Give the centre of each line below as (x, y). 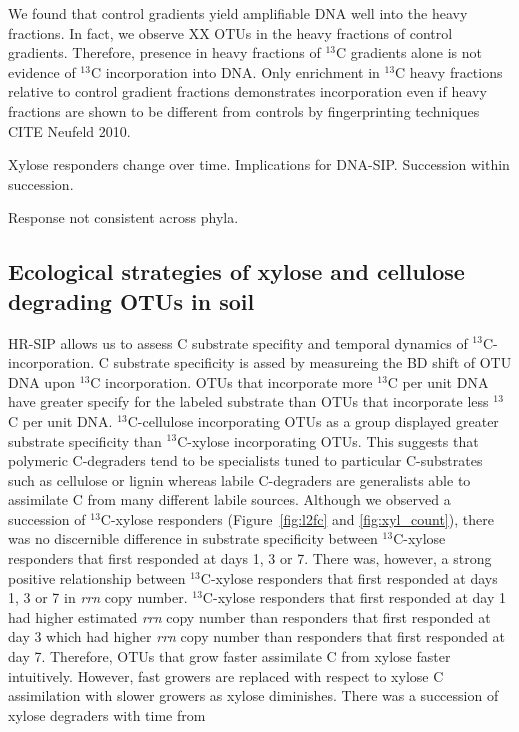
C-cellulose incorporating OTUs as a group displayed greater (313, 420)
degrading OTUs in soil (131, 300)
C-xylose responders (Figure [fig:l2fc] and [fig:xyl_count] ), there (297, 518)
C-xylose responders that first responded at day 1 (354, 597)
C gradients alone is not (408, 52)
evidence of (42, 71)
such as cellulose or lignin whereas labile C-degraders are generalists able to (239, 479)
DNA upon (42, 381)
